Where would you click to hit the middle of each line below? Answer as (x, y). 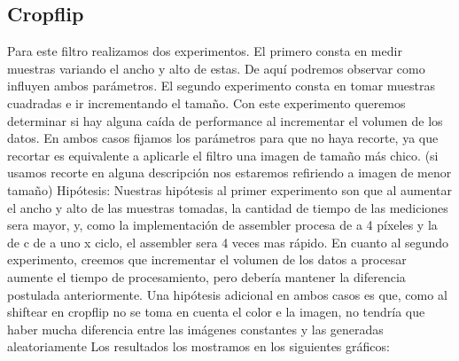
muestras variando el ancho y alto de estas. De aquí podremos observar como (216, 68)
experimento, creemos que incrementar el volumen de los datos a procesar (207, 259)
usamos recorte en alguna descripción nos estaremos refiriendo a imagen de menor (229, 173)
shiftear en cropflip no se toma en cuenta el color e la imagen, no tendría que (216, 312)
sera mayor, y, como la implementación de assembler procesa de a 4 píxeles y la (222, 225)
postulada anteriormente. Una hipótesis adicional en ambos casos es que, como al (227, 294)
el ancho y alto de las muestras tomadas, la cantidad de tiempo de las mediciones (228, 207)
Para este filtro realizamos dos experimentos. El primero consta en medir (205, 51)
